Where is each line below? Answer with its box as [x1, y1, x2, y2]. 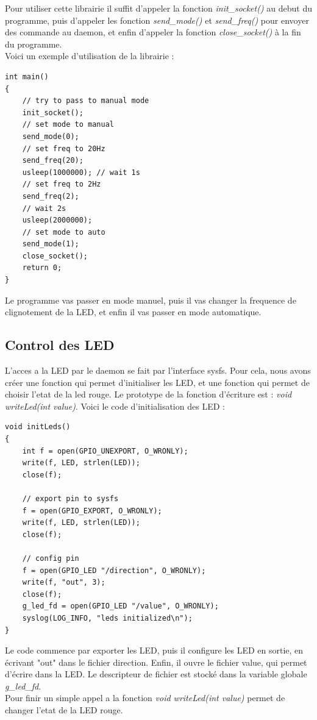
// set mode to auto [22, 227, 105, 237]
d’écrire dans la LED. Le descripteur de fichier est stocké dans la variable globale [5, 668, 307, 680]
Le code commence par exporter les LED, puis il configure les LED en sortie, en [5, 644, 304, 657]
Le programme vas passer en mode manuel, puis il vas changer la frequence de [5, 293, 296, 306]
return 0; [22, 263, 62, 273]
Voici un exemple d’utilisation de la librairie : [5, 49, 174, 62]
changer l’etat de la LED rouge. [5, 704, 123, 716]
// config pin [22, 554, 79, 563]
